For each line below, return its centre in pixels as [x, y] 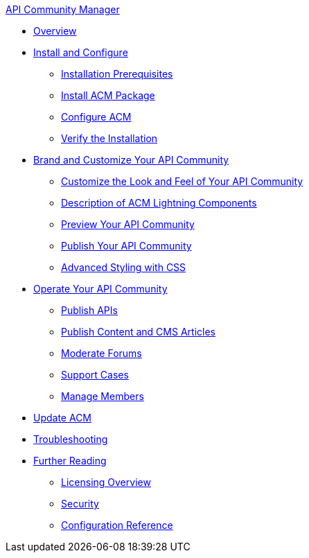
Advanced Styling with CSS [124, 267]
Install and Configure [81, 52]
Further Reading [70, 461]
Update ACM [63, 418]
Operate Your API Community [100, 289]
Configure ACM [96, 117]
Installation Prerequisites [117, 74]
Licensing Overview [106, 482]
